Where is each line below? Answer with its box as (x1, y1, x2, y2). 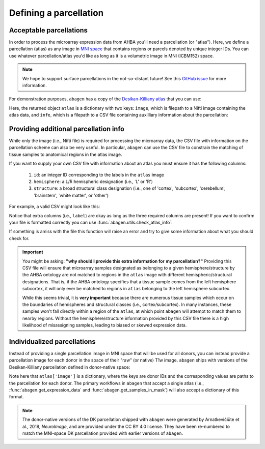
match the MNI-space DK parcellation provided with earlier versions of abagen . (22, 430, 184, 436)
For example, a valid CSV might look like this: (9, 204, 100, 210)
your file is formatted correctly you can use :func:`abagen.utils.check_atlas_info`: (9, 219, 173, 225)
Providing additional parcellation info (9, 125, 125, 133)
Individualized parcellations (9, 337, 96, 346)
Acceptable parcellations (9, 26, 88, 34)
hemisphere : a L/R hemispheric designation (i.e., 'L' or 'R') (33, 179, 153, 184)
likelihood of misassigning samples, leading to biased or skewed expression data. (22, 322, 187, 328)
